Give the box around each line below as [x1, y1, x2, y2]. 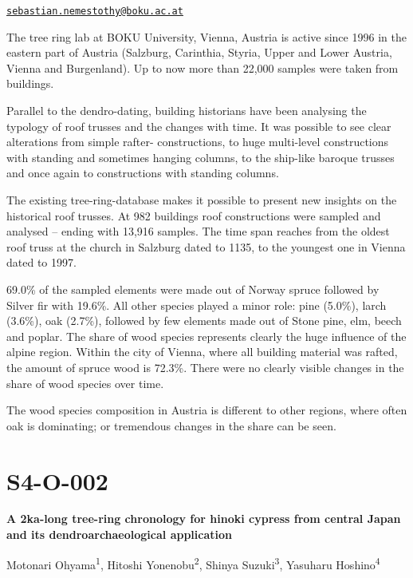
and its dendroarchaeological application [6, 526, 232, 543]
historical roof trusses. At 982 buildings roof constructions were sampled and [6, 207, 381, 224]
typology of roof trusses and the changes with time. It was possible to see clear [6, 117, 391, 134]
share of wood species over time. [6, 374, 164, 391]
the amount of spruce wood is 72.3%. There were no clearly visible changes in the [6, 358, 404, 375]
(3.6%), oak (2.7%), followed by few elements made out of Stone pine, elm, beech [6, 312, 402, 329]
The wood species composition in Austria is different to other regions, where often [6, 402, 407, 418]
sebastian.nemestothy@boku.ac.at [6, 6, 183, 17]
